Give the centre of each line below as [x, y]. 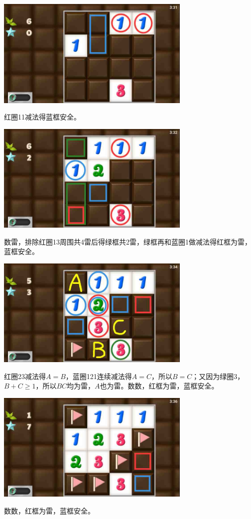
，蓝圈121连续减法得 [99, 376]
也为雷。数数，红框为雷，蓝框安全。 [159, 386]
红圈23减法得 [25, 376]
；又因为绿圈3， [218, 376]
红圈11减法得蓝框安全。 [42, 117]
